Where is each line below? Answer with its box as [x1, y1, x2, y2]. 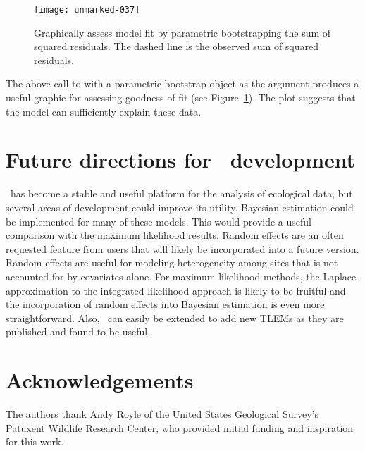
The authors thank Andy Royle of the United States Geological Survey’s [6, 407, 318, 421]
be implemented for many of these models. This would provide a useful [6, 214, 311, 228]
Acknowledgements [6, 366, 194, 395]
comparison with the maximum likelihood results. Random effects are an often [6, 228, 344, 242]
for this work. [6, 434, 64, 449]
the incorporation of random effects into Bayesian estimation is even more [6, 297, 325, 311]
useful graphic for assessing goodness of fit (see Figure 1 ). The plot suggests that [6, 90, 356, 105]
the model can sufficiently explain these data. [6, 104, 202, 118]
